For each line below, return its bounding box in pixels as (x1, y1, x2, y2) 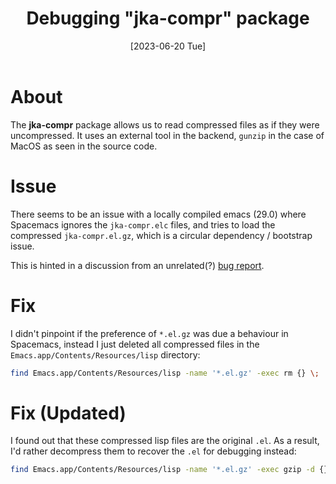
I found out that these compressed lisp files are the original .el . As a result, (10, 435, 320, 447)
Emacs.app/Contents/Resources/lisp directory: (10, 348, 201, 361)
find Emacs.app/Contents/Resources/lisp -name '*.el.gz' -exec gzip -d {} (10, 465, 329, 475)
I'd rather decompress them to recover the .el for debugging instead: (10, 445, 297, 457)
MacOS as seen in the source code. (10, 140, 158, 152)
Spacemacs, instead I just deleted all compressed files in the (10, 338, 260, 350)
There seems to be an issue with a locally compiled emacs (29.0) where (10, 208, 307, 220)
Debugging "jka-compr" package (26, 7, 310, 30)
